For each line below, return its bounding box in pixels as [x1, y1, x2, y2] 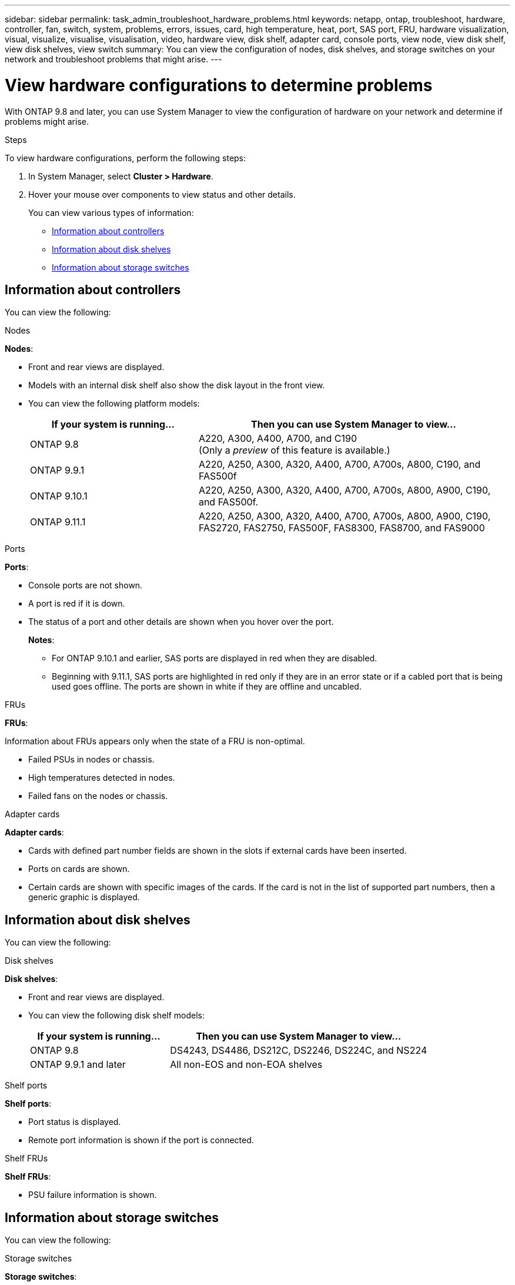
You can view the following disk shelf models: [28, 1010, 205, 1021]
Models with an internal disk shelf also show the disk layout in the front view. [28, 380, 325, 391]
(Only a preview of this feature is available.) [198, 444, 390, 457]
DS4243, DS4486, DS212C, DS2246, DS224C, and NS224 [170, 1044, 427, 1057]
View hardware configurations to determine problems [5, 75, 433, 95]
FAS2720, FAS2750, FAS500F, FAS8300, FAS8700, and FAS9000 [198, 522, 485, 534]
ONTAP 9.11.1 [30, 516, 86, 528]
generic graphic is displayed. [28, 892, 140, 903]
